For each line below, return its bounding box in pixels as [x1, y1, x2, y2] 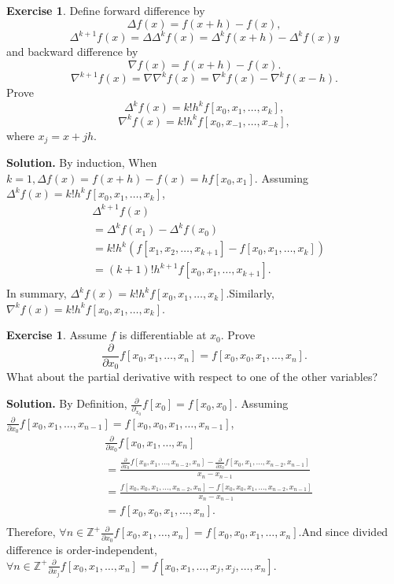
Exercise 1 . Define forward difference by [6, 2, 205, 18]
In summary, [6, 285, 67, 301]
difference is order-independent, [6, 541, 157, 558]
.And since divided [298, 523, 388, 540]
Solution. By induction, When [6, 154, 157, 171]
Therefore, [6, 523, 56, 540]
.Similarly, [226, 285, 274, 301]
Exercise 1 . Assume [6, 327, 107, 343]
